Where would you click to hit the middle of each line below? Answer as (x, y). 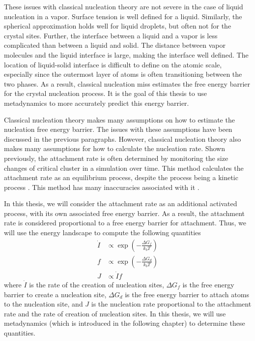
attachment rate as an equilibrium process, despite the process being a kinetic (121, 177)
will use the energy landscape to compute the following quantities (102, 232)
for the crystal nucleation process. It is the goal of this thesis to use (105, 93)
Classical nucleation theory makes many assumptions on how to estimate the (119, 119)
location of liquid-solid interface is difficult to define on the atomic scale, (113, 64)
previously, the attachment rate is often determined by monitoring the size (116, 158)
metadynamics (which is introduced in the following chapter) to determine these (125, 323)
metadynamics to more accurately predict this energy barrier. (97, 103)
